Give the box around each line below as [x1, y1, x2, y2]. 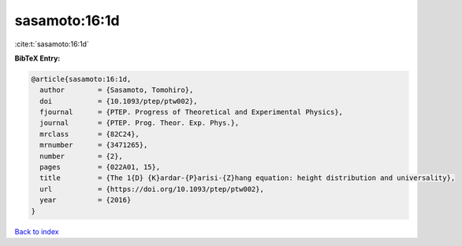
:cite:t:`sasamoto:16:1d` [14, 39, 90, 49]
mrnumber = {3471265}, [39, 141, 148, 149]
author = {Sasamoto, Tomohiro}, [39, 86, 194, 94]
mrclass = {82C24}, [39, 130, 140, 138]
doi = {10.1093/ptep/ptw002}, [39, 97, 198, 105]
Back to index [14, 226, 59, 236]
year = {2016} [39, 196, 132, 204]
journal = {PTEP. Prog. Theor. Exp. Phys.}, [39, 119, 240, 127]
